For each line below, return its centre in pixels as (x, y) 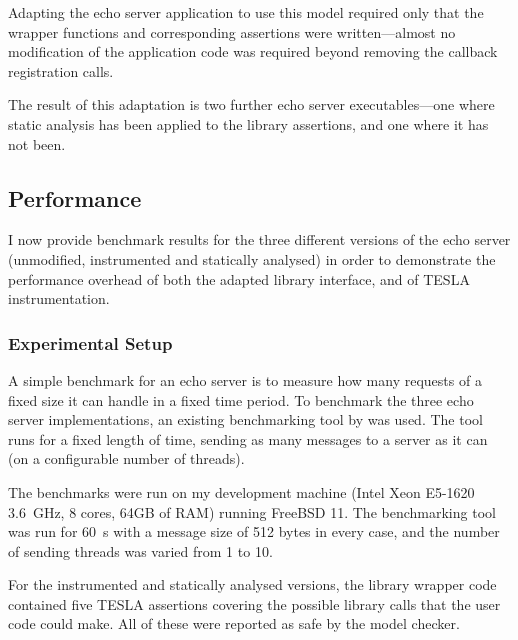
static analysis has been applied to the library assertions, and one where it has (248, 123)
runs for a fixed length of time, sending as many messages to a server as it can (248, 438)
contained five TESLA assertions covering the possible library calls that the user (254, 603)
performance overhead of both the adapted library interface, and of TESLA (239, 278)
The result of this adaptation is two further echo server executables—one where (251, 104)
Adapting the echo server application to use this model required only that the (246, 12)
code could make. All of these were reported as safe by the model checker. (234, 623)
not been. (37, 143)
